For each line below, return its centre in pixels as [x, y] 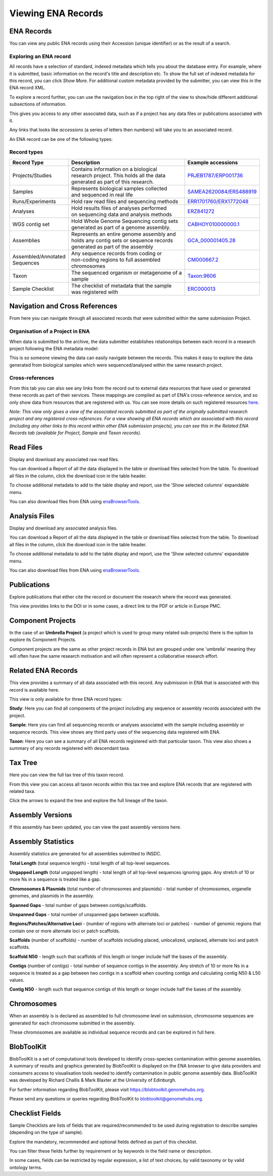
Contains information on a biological [114, 169]
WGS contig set [31, 224]
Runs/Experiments [34, 201]
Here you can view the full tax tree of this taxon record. [67, 775]
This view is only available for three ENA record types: [66, 699]
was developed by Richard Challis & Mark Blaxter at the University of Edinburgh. [93, 1080]
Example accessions [213, 162]
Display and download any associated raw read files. [64, 460]
